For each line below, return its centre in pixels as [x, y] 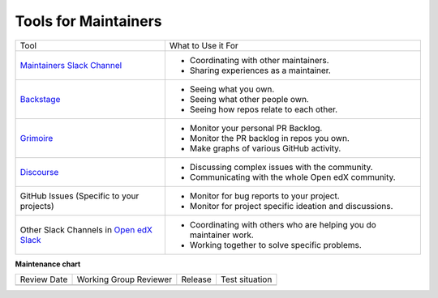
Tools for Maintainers [88, 21]
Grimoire [36, 138]
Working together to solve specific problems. [276, 245]
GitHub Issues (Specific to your [79, 196]
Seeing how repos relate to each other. [264, 109]
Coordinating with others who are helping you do [283, 224]
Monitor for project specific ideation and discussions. [291, 206]
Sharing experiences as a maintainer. [260, 70]
